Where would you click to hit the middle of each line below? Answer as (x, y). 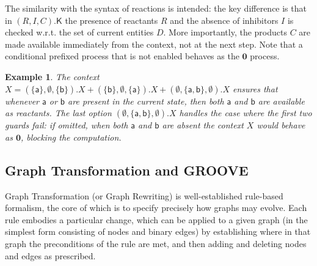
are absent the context (203, 125)
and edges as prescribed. (50, 255)
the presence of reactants (111, 20)
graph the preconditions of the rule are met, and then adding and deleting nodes (156, 243)
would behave (281, 125)
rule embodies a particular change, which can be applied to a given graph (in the (156, 219)
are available (281, 101)
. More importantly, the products (225, 32)
